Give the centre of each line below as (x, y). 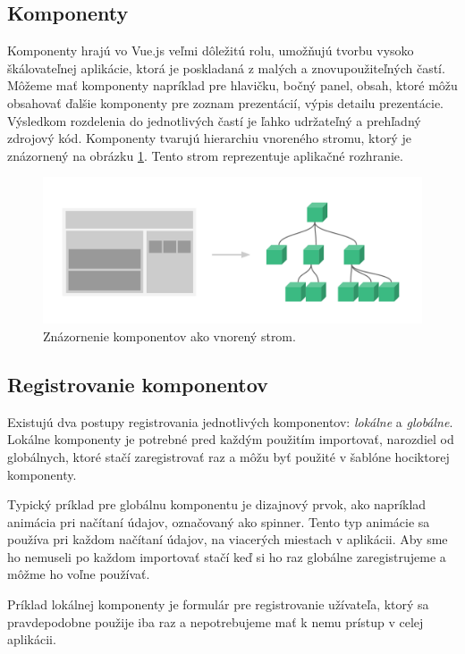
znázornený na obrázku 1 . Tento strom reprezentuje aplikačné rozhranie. (205, 155)
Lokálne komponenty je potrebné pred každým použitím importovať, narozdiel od (231, 439)
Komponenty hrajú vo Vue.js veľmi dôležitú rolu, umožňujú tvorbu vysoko (211, 50)
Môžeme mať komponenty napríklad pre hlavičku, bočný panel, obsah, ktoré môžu (232, 85)
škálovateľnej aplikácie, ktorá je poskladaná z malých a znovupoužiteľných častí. (226, 67)
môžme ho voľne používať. (79, 574)
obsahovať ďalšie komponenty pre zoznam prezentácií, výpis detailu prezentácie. (225, 102)
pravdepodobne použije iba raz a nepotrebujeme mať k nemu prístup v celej (216, 621)
